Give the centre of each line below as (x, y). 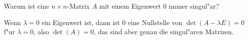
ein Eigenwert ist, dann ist (81, 22)
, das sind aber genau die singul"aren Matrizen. (164, 32)
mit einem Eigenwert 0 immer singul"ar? (159, 6)
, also (41, 32)
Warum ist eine (27, 6)
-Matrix (78, 6)
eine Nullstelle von (155, 22)
